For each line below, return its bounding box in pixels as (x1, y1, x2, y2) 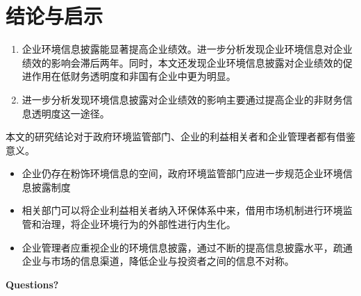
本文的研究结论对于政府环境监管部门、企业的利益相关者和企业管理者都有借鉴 (6, 129, 355, 144)
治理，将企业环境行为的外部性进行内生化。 (41, 217, 236, 231)
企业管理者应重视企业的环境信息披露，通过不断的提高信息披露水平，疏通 (22, 240, 353, 254)
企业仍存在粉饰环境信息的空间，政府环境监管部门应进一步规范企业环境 (22, 166, 343, 181)
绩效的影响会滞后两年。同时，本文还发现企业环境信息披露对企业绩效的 (22, 55, 343, 69)
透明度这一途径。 (31, 106, 110, 120)
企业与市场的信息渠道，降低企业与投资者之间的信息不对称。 (22, 254, 294, 268)
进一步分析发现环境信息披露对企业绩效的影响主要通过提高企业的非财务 (22, 92, 343, 106)
